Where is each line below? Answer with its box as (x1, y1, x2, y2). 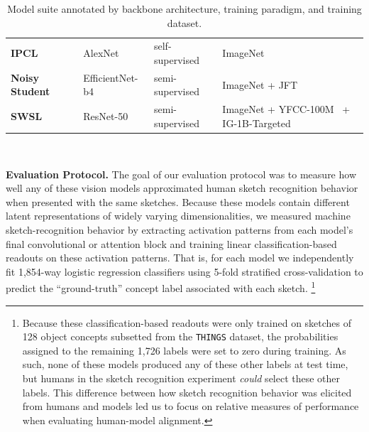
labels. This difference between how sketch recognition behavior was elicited (22, 384, 352, 399)
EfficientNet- (83, 70, 138, 85)
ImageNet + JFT (222, 77, 298, 92)
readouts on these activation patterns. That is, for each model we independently (6, 250, 354, 265)
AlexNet (83, 45, 119, 60)
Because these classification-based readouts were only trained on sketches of (22, 315, 352, 330)
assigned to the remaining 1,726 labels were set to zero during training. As (22, 342, 346, 357)
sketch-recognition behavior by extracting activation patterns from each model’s (6, 222, 353, 237)
